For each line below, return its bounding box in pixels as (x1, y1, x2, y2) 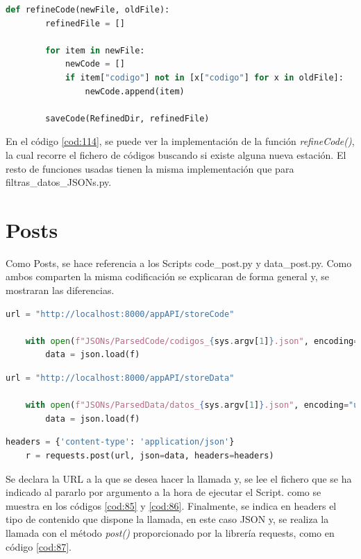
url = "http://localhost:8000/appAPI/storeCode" (6, 309, 235, 319)
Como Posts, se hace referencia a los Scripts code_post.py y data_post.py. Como (6, 255, 352, 270)
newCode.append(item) (85, 86, 185, 96)
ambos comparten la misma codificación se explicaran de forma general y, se (6, 269, 329, 284)
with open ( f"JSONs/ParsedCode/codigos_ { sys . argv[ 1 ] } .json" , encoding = (25, 336, 359, 346)
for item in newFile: (45, 45, 145, 55)
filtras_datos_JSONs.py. (6, 175, 112, 189)
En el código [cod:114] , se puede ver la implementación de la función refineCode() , (6, 134, 355, 148)
